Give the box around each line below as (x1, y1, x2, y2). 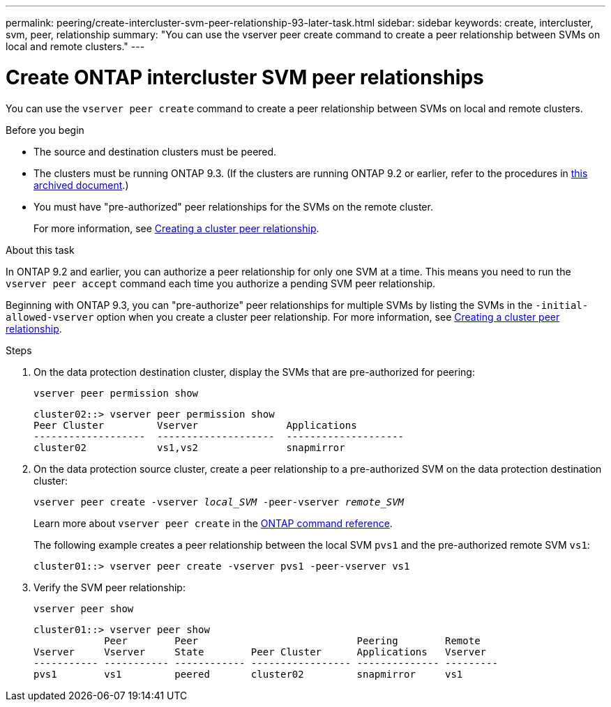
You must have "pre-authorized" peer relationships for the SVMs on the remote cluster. (33, 200, 433, 213)
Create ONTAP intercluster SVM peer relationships (6, 65, 484, 89)
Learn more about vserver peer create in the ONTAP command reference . (33, 517, 393, 529)
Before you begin (6, 123, 84, 136)
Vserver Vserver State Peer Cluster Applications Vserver (33, 646, 487, 657)
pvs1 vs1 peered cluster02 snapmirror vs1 (33, 668, 463, 680)
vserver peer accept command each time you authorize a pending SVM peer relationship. (6, 277, 436, 289)
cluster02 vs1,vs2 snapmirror (33, 441, 345, 453)
